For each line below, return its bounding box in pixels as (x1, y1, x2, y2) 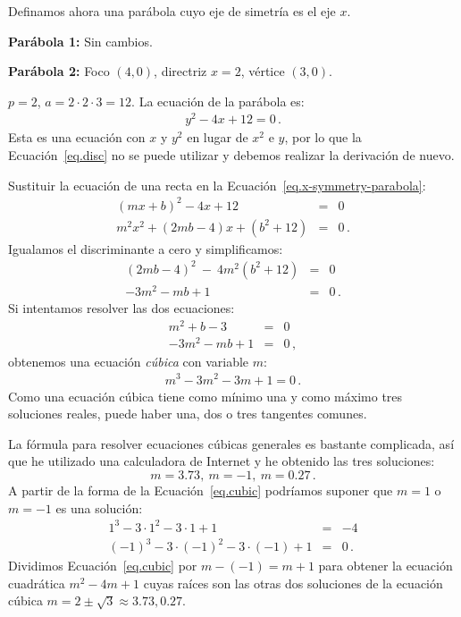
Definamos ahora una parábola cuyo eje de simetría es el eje (8, 2, 336, 20)
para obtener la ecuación (318, 556, 453, 575)
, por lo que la (284, 128, 362, 147)
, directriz (154, 62, 207, 80)
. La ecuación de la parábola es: (131, 91, 305, 110)
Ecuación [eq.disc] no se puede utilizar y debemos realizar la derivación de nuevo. (8, 146, 455, 165)
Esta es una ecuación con (8, 128, 146, 147)
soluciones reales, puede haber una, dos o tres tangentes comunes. (8, 404, 367, 423)
